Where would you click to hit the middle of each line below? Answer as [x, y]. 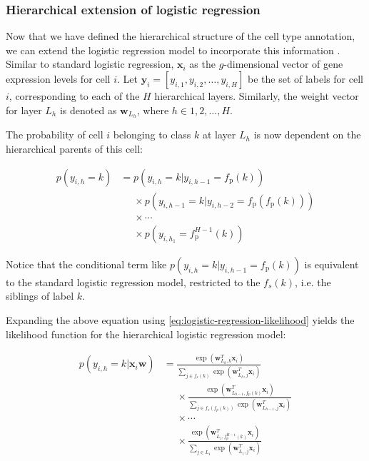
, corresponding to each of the [74, 96]
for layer [24, 110]
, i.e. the [313, 282]
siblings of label [40, 296]
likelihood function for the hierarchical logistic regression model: [146, 334]
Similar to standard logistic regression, [90, 64]
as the [202, 64]
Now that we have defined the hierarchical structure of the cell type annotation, [181, 36]
